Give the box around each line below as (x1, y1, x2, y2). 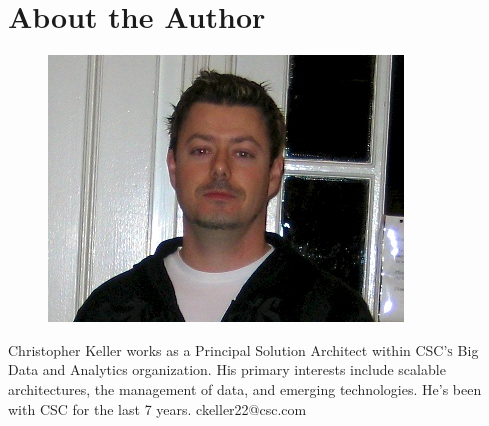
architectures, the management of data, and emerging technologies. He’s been (8, 378, 482, 399)
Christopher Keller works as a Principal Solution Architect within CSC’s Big (8, 339, 479, 360)
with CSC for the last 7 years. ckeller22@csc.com (8, 398, 307, 419)
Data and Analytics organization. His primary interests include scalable (8, 359, 446, 380)
